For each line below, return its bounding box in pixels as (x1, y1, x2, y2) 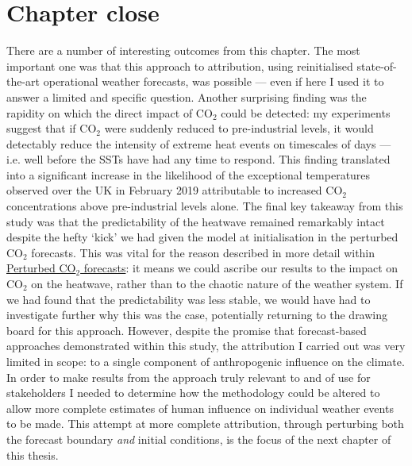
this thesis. (6, 446, 59, 463)
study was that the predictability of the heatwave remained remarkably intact (6, 213, 385, 229)
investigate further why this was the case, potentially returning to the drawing (6, 306, 388, 323)
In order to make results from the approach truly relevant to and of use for (6, 368, 371, 385)
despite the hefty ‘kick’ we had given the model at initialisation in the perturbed (6, 229, 399, 245)
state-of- (356, 57, 397, 74)
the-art (6, 73, 40, 90)
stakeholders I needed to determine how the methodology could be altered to (6, 384, 380, 401)
